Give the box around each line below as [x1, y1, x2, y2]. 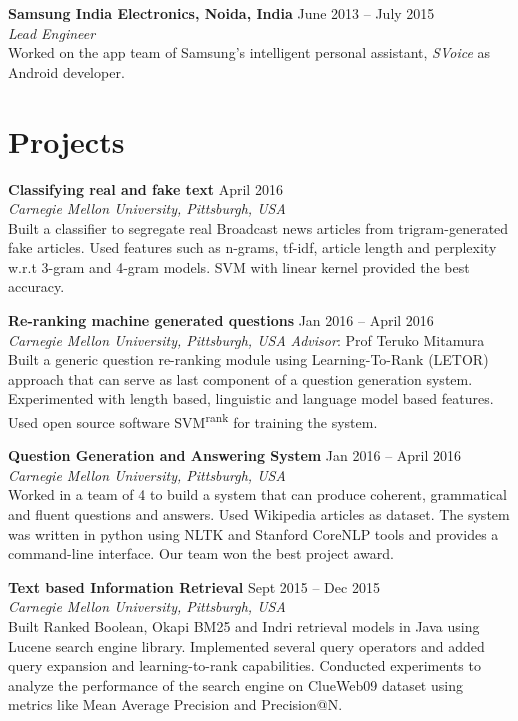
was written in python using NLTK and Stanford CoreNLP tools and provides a [8, 523, 499, 544]
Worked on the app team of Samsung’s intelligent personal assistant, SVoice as [8, 42, 491, 63]
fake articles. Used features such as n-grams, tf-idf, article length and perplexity [8, 237, 497, 258]
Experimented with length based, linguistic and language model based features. [8, 388, 494, 409]
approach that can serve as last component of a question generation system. [8, 368, 473, 389]
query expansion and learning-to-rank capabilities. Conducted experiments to [8, 655, 481, 676]
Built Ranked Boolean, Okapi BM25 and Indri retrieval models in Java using [8, 616, 480, 637]
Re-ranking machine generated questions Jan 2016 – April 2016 [8, 310, 434, 331]
